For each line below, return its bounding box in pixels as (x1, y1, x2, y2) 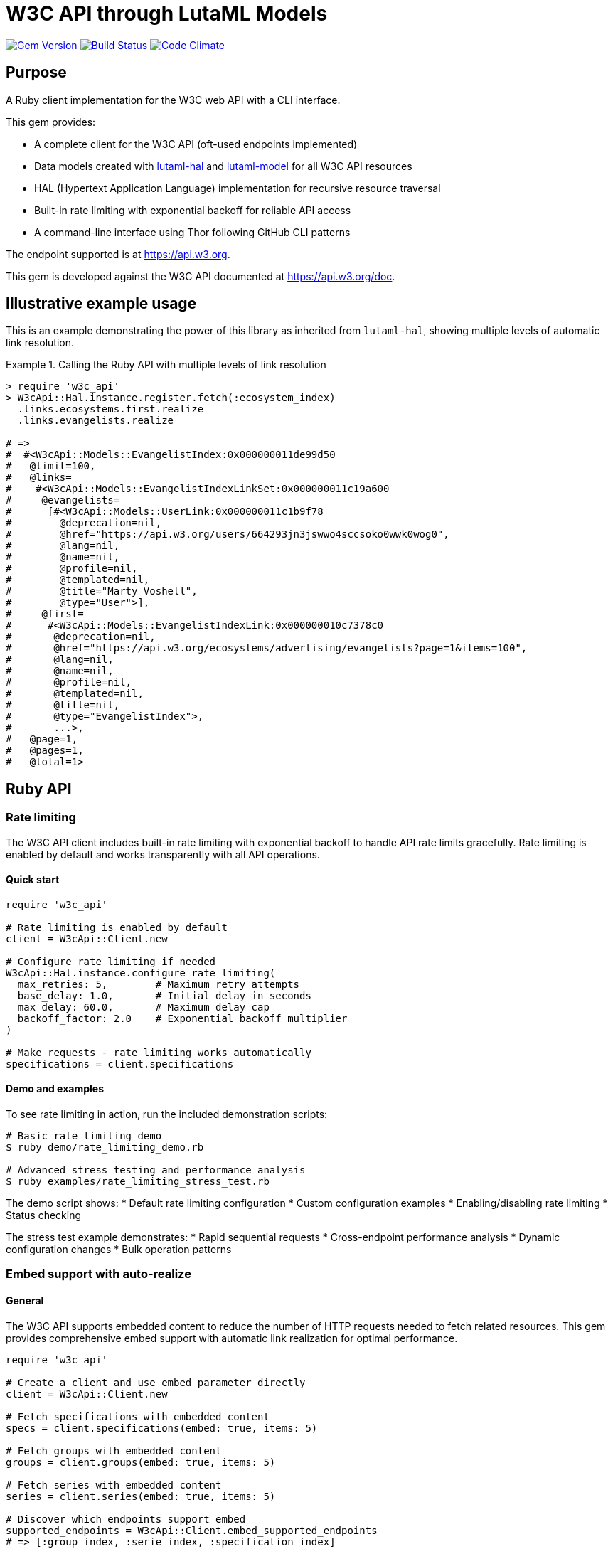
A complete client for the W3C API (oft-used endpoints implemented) (34, 137, 358, 150)
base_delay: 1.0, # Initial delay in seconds (17, 989, 311, 1001)
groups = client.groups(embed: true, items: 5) (6, 1456, 276, 1468)
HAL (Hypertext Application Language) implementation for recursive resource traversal (34, 181, 441, 194)
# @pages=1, (6, 745, 84, 757)
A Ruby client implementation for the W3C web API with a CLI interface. (6, 93, 341, 106)
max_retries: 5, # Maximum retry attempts (17, 978, 300, 990)
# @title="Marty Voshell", (6, 585, 198, 597)
